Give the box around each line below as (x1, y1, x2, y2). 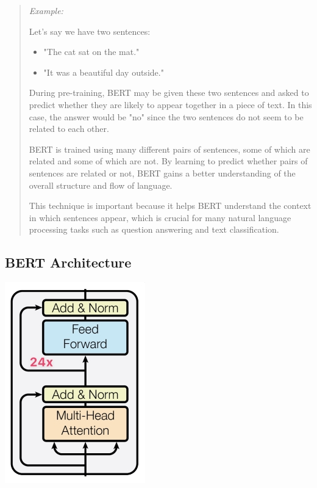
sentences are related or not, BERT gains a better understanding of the (29, 166, 296, 179)
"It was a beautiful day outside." (43, 65, 164, 78)
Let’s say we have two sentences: (29, 24, 151, 37)
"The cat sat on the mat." (43, 45, 140, 58)
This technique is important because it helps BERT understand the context (29, 199, 312, 212)
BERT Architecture (5, 253, 132, 272)
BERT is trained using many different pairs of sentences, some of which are (29, 142, 310, 155)
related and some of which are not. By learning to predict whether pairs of (29, 155, 308, 167)
